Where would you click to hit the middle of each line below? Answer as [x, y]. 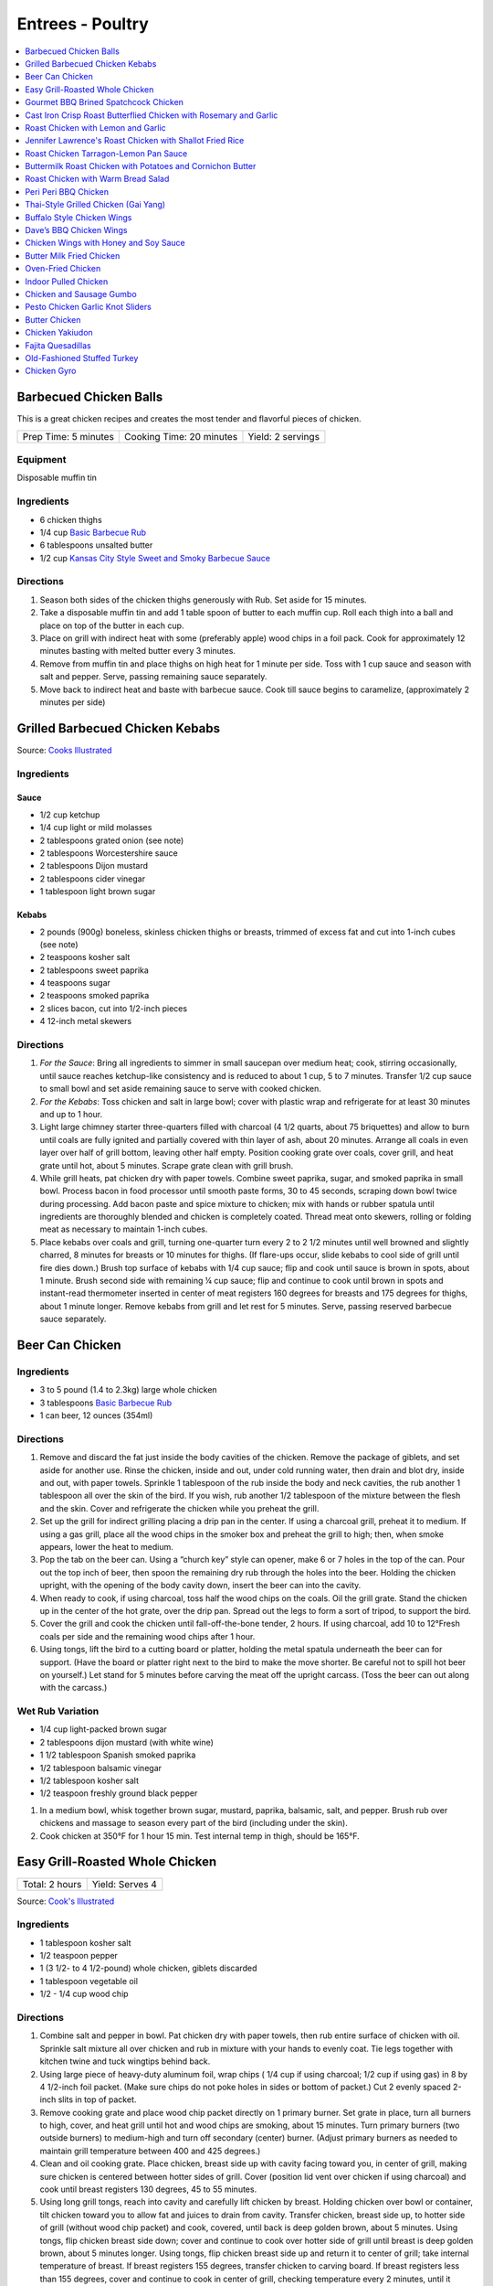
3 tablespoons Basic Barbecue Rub [106, 1403]
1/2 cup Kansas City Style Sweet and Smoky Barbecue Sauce [155, 558]
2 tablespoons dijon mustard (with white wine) [127, 1742]
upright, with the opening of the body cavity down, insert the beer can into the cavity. [200, 1586]
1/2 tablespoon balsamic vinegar [101, 1768]
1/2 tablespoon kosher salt [89, 1781]
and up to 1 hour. [71, 1114]
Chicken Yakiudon [59, 333]
